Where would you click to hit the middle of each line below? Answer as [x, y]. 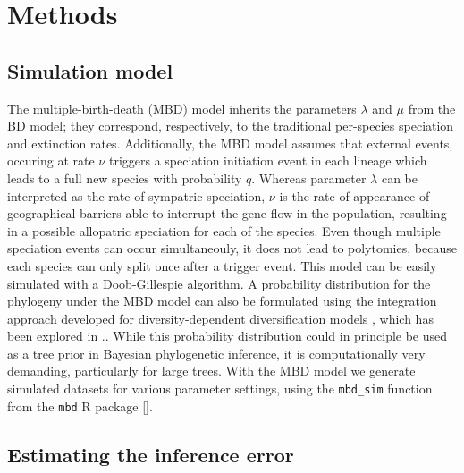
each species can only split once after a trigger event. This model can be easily [222, 265]
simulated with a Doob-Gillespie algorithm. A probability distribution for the [219, 283]
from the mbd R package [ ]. [80, 405]
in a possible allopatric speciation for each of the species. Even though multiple [224, 230]
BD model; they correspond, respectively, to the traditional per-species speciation [231, 126]
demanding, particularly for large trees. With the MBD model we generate [211, 371]
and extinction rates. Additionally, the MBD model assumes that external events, [230, 143]
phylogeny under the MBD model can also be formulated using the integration [222, 301]
